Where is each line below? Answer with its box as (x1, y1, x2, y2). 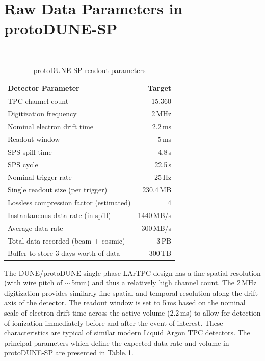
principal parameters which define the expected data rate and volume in (4, 337, 229, 348)
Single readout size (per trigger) (8, 184, 108, 195)
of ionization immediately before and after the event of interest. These (4, 317, 223, 328)
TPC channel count (8, 95, 69, 106)
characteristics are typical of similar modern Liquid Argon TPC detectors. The (4, 327, 250, 338)
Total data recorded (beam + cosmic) (8, 235, 125, 246)
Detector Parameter (8, 82, 79, 93)
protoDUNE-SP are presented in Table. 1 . (4, 347, 134, 358)
